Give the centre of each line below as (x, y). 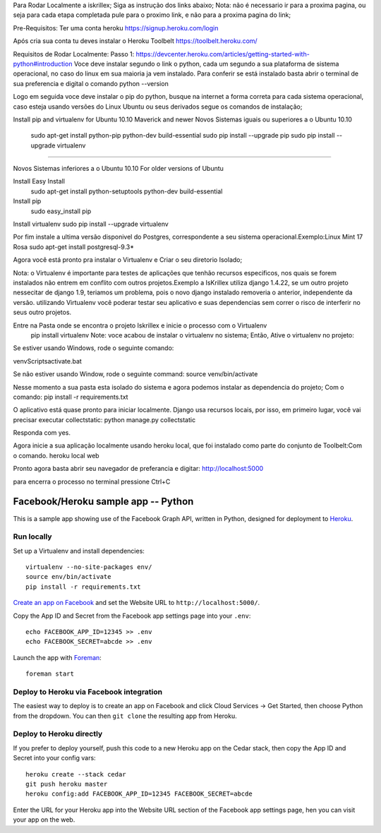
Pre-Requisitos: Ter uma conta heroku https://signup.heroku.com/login (116, 28)
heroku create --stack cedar (76, 774)
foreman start (50, 674)
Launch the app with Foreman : (57, 657)
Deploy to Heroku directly (58, 734)
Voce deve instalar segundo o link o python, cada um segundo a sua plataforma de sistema (206, 64)
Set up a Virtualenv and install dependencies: (79, 551)
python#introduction (43, 64)
